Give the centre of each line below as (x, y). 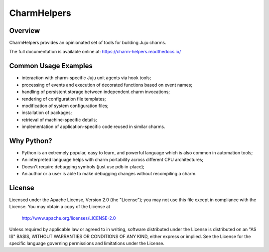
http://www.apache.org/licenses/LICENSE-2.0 (69, 218)
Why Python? (31, 141)
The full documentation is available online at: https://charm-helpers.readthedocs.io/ (95, 52)
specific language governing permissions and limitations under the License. (87, 244)
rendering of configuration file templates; (64, 99)
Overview (25, 31)
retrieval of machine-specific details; (59, 120)
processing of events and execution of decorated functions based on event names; (107, 85)
